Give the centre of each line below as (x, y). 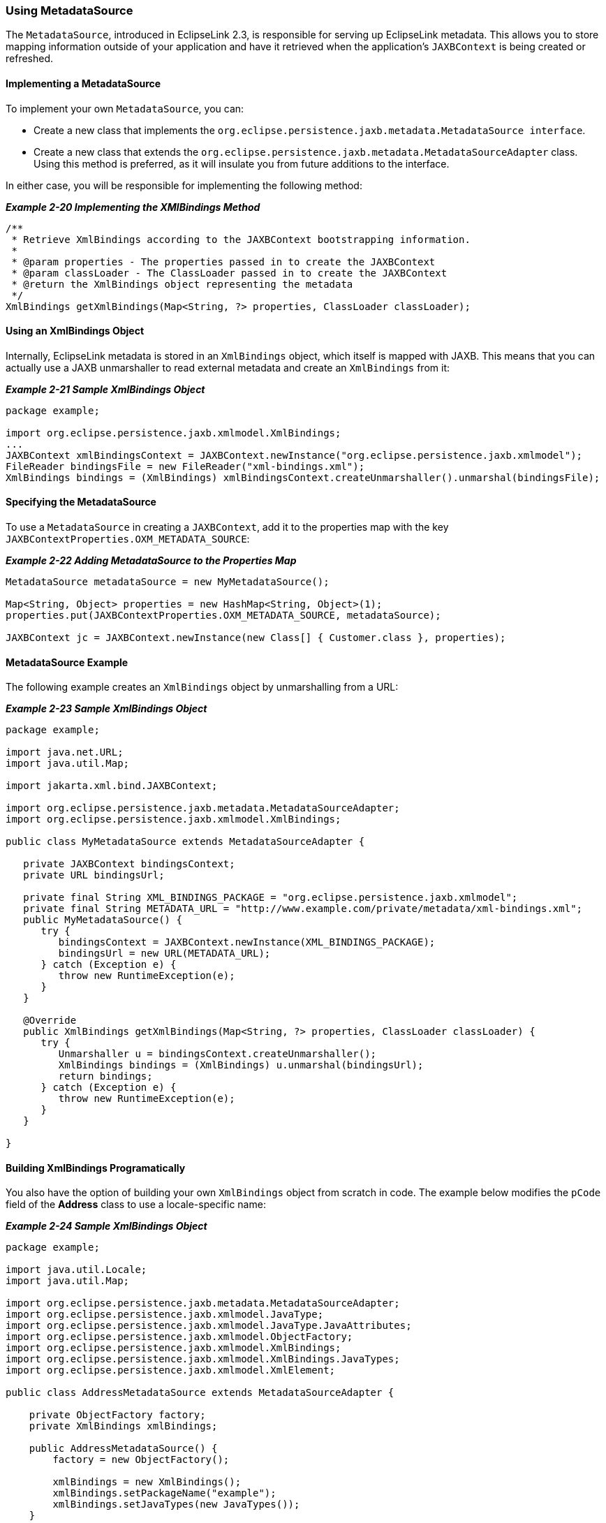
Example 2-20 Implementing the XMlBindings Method (133, 207)
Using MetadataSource (69, 10)
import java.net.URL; (65, 752)
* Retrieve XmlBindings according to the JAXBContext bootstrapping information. (241, 239)
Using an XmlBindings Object (75, 331)
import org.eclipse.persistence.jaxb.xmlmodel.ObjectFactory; (179, 1337)
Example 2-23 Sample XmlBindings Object (106, 709)
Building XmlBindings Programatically (96, 1168)
